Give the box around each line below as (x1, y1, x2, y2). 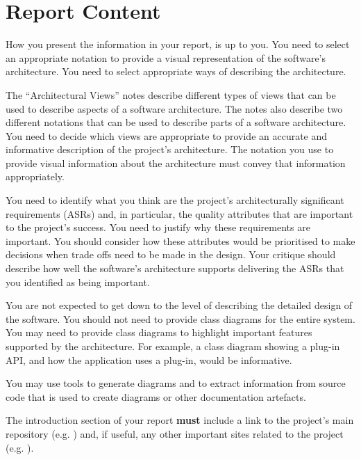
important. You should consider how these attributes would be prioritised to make (6, 233, 355, 248)
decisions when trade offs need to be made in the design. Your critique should (6, 247, 336, 262)
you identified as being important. (6, 274, 150, 289)
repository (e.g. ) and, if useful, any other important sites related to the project (6, 426, 344, 441)
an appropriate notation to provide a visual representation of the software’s (6, 50, 326, 65)
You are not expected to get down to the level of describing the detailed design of (6, 298, 353, 312)
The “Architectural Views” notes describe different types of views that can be (6, 87, 336, 102)
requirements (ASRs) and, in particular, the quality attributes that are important (6, 206, 353, 221)
